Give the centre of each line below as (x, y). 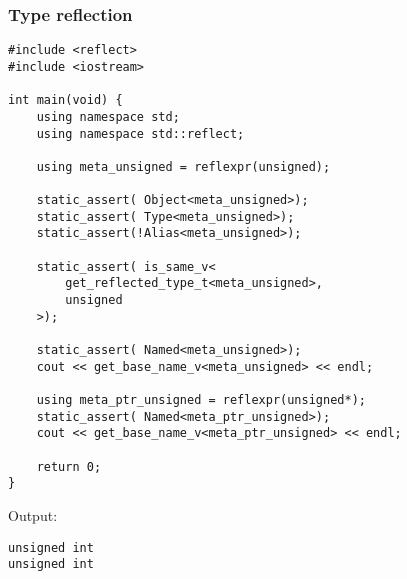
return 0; (69, 466)
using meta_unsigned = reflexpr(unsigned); (183, 166)
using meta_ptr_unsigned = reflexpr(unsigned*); (201, 400)
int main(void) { (65, 100)
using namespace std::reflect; (140, 133)
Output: (33, 514)
